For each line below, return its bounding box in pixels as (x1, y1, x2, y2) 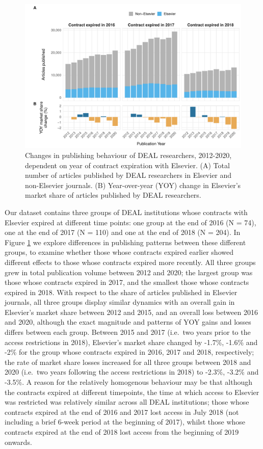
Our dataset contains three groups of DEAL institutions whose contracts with (5, 206, 248, 217)
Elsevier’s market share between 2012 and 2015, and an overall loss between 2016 (5, 306, 258, 317)
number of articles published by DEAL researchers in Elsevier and (25, 170, 232, 180)
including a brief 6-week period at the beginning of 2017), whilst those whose (5, 416, 246, 427)
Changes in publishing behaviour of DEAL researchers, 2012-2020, (25, 149, 232, 160)
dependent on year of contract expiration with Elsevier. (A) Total (25, 160, 230, 170)
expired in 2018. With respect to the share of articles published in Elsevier (5, 286, 238, 297)
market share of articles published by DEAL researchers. (25, 190, 201, 200)
